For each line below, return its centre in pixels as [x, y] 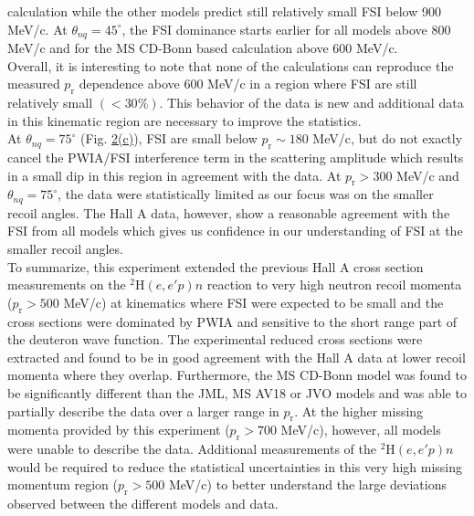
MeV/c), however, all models [361, 430]
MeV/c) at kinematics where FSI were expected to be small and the [253, 302]
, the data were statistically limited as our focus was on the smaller [246, 194]
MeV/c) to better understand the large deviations [307, 484]
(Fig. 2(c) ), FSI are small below [169, 138]
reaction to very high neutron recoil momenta [334, 284]
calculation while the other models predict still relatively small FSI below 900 [224, 11]
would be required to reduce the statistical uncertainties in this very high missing [235, 466]
